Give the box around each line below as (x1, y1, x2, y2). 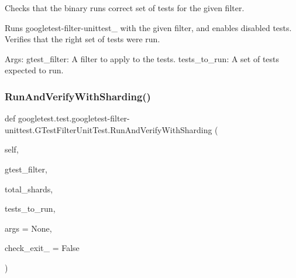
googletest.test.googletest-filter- (18, 112, 130, 124)
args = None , (5, 222, 52, 234)
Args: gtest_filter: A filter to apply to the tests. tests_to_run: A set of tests (5, 52, 280, 65)
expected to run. (5, 64, 64, 76)
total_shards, (5, 182, 53, 195)
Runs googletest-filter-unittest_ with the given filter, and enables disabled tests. (5, 21, 292, 33)
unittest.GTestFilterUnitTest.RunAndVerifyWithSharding (5, 123, 212, 135)
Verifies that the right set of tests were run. (5, 33, 160, 45)
